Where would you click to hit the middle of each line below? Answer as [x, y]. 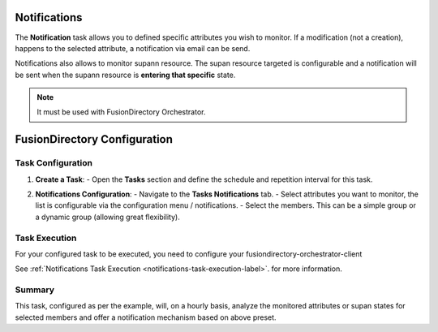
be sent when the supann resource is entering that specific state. [125, 75]
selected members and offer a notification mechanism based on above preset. [146, 317]
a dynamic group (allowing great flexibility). [107, 217]
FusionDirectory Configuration [94, 139]
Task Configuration [54, 163]
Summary [35, 290]
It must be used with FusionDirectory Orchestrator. [121, 112]
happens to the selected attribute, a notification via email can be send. [133, 48]
